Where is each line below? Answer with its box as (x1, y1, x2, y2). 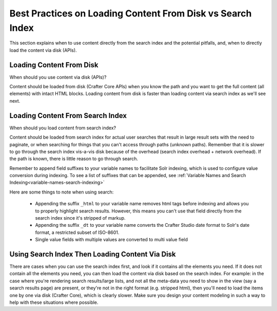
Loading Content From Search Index (9, 111, 127, 120)
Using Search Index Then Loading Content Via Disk (9, 250, 176, 259)
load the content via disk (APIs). (9, 47, 77, 53)
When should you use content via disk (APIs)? (9, 74, 107, 80)
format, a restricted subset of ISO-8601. (35, 229, 120, 236)
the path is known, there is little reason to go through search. (9, 156, 138, 162)
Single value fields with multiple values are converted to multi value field (35, 237, 188, 243)
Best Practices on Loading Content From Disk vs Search (9, 8, 252, 19)
